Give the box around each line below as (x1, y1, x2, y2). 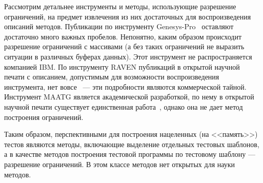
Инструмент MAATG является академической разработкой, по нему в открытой (4, 91, 254, 102)
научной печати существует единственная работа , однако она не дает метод (4, 101, 243, 112)
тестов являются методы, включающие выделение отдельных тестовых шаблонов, (4, 138, 259, 149)
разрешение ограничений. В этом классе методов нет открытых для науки (4, 158, 235, 169)
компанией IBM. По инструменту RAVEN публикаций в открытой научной (4, 61, 240, 72)
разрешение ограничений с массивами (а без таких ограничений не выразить (4, 41, 245, 52)
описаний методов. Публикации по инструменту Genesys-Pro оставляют (4, 21, 234, 32)
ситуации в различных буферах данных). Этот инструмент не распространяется (4, 51, 252, 62)
